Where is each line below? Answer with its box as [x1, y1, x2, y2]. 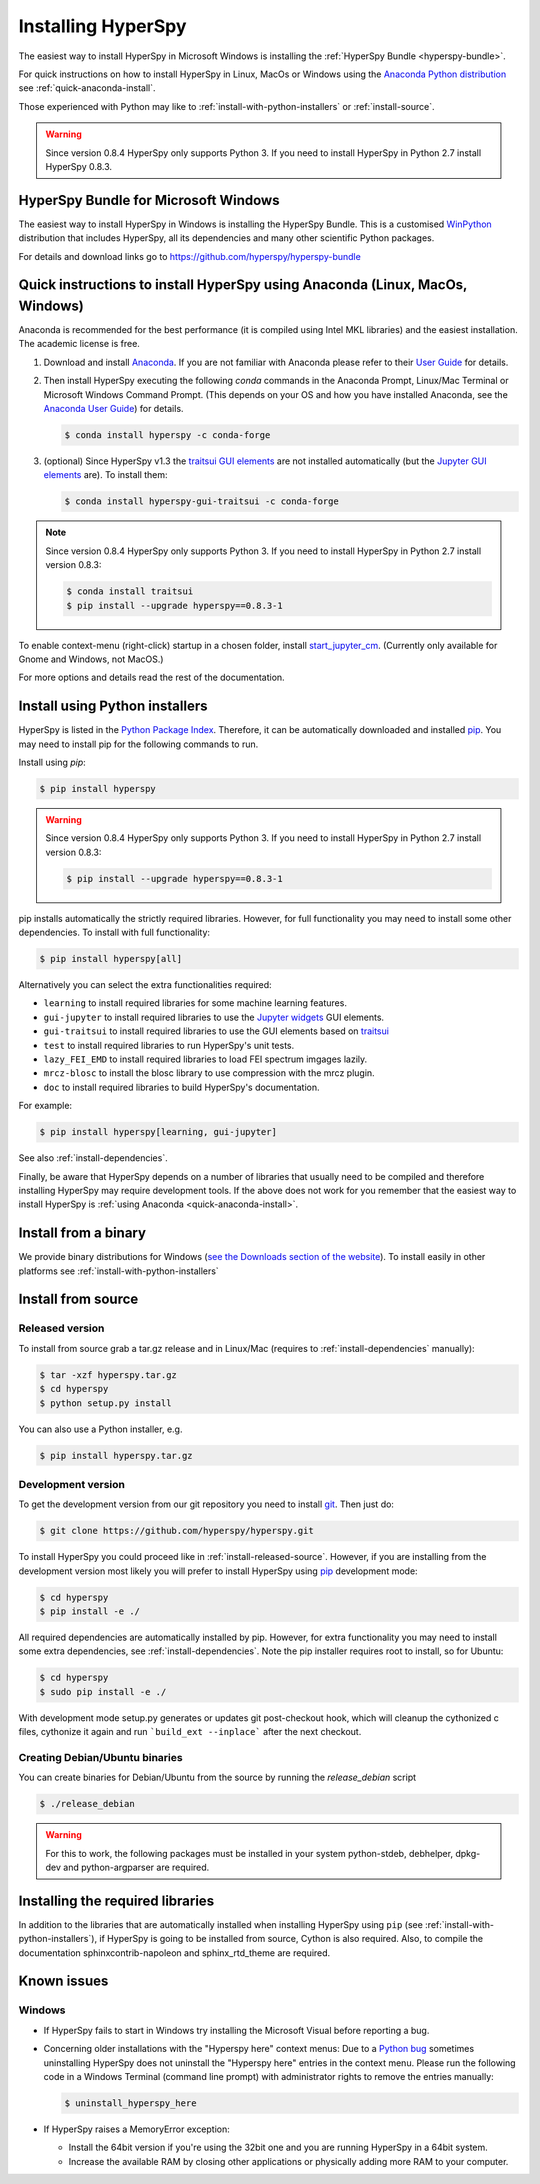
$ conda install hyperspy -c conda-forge [64, 430, 271, 441]
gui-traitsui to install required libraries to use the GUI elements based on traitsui [43, 1025, 390, 1037]
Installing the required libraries [18, 1892, 215, 1909]
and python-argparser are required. [63, 1861, 210, 1873]
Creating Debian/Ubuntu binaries [18, 1750, 184, 1764]
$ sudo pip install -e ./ [39, 1686, 167, 1697]
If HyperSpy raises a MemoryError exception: [43, 2123, 230, 2135]
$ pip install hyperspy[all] [39, 953, 183, 965]
